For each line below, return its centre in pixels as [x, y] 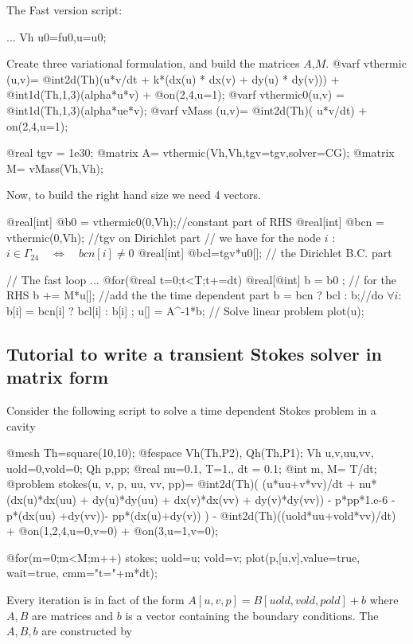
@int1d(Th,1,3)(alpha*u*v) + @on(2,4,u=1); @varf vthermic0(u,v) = [175, 94]
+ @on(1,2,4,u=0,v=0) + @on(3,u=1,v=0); [113, 531]
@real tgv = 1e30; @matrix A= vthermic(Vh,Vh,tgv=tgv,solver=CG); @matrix [201, 152]
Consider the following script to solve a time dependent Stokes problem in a [191, 410]
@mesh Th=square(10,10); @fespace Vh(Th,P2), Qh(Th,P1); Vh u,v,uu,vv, [190, 453]
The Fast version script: [64, 10]
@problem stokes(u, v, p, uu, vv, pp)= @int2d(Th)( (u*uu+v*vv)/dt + [181, 484]
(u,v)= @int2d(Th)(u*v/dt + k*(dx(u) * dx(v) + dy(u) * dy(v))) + [173, 78]
